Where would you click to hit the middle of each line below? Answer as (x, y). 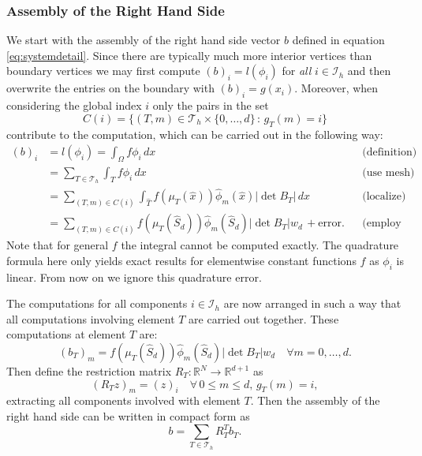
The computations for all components (97, 303)
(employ (382, 224)
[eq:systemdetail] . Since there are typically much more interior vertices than (189, 55)
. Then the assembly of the (315, 400)
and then (369, 71)
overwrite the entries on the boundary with (110, 88)
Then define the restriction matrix (89, 371)
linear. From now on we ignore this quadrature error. (134, 277)
